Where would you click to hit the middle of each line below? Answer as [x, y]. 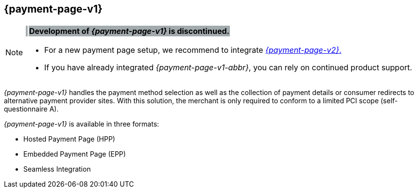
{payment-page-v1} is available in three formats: [82, 124]
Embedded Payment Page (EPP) [75, 154]
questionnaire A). [31, 109]
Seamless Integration [57, 169]
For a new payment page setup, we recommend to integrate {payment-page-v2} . [193, 50]
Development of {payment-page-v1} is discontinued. [129, 31]
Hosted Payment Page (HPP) [69, 139]
